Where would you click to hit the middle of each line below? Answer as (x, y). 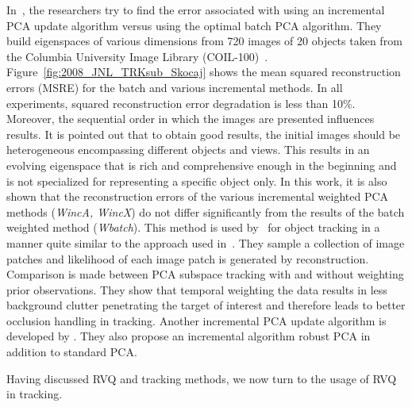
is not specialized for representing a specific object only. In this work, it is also (197, 180)
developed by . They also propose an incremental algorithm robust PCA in (189, 336)
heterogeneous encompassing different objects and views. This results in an (188, 150)
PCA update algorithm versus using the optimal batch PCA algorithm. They (194, 25)
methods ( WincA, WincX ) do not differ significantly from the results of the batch (206, 211)
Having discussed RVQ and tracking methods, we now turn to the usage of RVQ (202, 378)
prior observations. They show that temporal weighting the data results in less (197, 289)
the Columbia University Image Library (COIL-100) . (137, 56)
